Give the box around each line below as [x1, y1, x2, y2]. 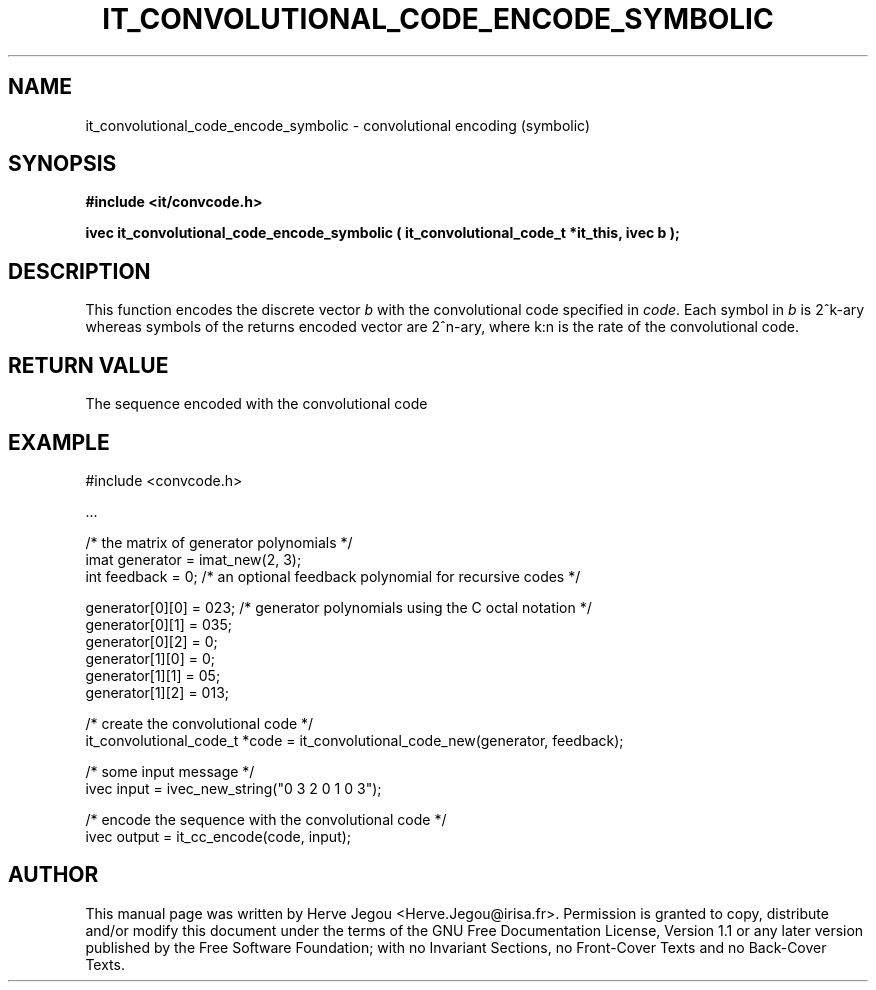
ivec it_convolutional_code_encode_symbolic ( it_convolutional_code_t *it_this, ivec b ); [85, 224, 680, 242]
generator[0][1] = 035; [85, 615, 232, 633]
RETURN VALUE [8, 352, 169, 378]
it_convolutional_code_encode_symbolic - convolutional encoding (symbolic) [85, 116, 591, 134]
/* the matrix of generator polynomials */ [85, 533, 353, 551]
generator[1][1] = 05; [85, 666, 221, 684]
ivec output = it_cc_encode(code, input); [85, 827, 352, 845]
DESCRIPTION [8, 258, 151, 284]
